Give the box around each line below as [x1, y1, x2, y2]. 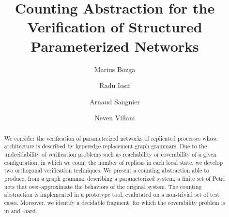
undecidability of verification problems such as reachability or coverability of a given [4, 150, 216, 158]
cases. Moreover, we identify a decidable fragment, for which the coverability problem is [4, 198, 225, 206]
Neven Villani [94, 113, 135, 123]
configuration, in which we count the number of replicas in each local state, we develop [4, 158, 223, 166]
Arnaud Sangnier [90, 96, 140, 106]
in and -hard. [4, 206, 37, 215]
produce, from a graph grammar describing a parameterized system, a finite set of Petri [4, 174, 225, 182]
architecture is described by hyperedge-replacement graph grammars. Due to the [4, 142, 207, 150]
